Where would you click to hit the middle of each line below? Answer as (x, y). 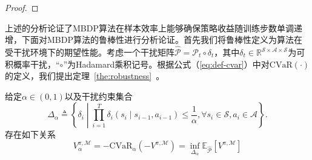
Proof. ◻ (22, 7)
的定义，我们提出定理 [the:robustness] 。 (85, 76)
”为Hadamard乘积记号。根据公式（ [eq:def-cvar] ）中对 (166, 64)
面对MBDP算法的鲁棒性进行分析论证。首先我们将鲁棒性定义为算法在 (166, 40)
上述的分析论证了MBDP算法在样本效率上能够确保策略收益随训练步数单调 (149, 27)
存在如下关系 (30, 134)
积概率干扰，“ (32, 64)
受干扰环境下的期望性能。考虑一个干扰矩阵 (90, 52)
